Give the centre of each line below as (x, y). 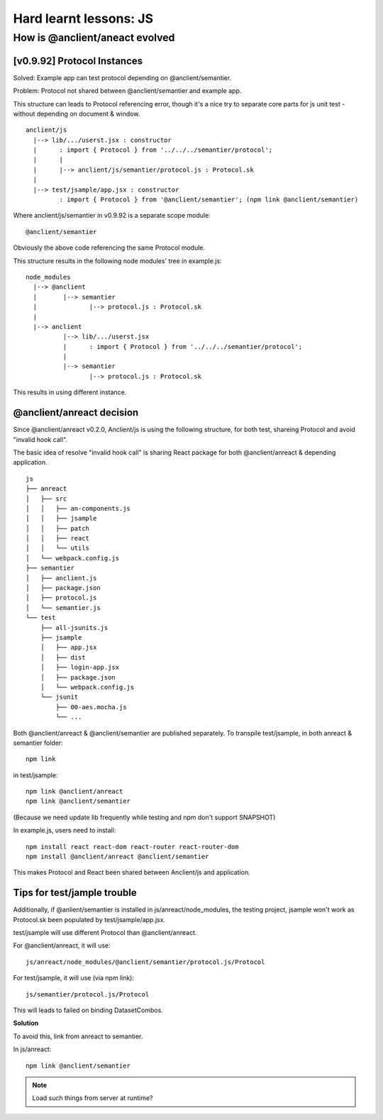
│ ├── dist (63, 657)
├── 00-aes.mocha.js (91, 707)
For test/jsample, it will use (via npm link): (74, 978)
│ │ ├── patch (58, 528)
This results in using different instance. (70, 392)
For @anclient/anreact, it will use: (62, 946)
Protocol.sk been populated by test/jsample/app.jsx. (89, 919)
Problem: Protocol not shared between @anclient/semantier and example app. (127, 91)
